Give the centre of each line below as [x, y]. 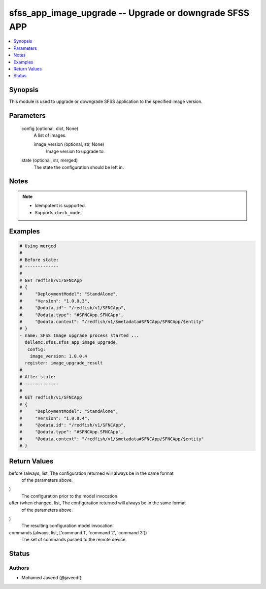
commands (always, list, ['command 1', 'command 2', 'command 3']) [78, 532]
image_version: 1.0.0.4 [58, 356]
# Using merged [38, 246]
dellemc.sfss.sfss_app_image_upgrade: [71, 343]
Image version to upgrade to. [75, 151]
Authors [19, 568]
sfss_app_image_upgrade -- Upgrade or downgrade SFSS [129, 13]
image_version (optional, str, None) [69, 144]
